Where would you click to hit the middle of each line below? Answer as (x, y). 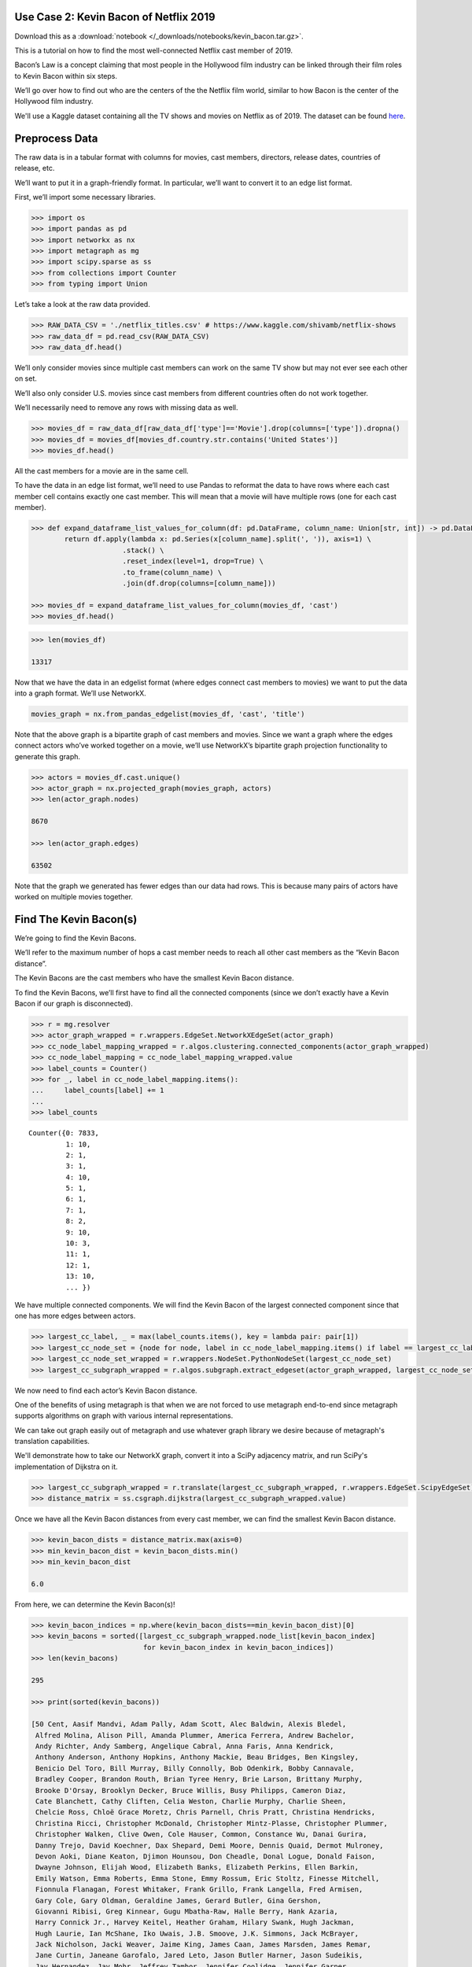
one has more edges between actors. (75, 1316)
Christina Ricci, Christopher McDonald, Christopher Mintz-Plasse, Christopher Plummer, (212, 1823)
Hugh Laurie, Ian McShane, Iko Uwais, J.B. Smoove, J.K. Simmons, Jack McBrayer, (197, 1933)
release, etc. (35, 168)
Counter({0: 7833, (64, 1133)
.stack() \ (143, 550)
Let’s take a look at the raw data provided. (83, 304)
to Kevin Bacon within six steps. (66, 76)
